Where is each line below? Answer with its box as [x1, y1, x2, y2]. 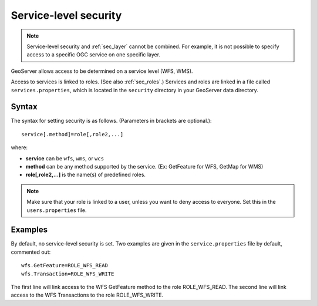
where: [11, 144, 28, 151]
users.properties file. [26, 206, 87, 214]
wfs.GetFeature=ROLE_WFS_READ [21, 262, 109, 269]
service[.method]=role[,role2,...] [21, 131, 124, 137]
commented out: [11, 248, 51, 255]
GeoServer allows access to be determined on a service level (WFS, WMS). [11, 68, 193, 75]
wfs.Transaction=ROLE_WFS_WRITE [21, 270, 114, 277]
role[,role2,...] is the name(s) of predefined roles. [25, 171, 146, 179]
